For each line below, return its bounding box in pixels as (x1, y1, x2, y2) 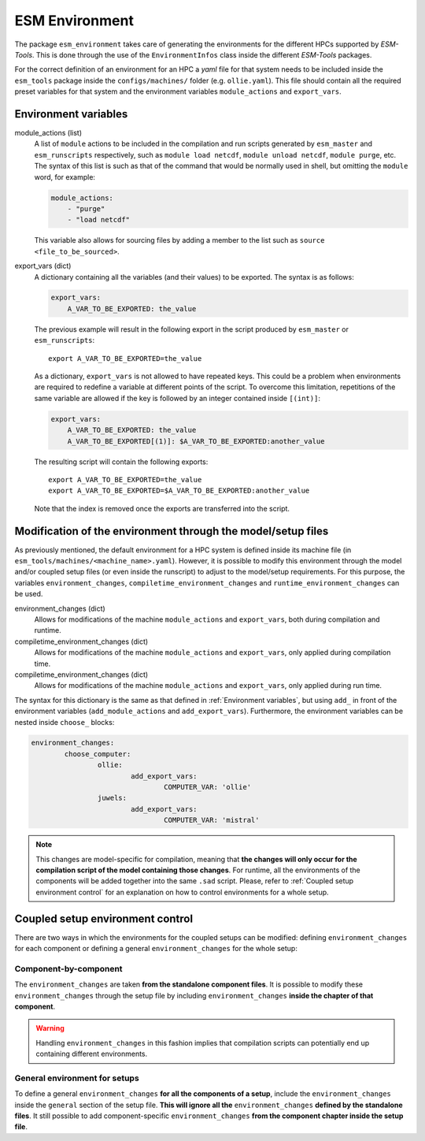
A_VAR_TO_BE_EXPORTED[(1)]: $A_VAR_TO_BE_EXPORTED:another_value (67, 437, 325, 445)
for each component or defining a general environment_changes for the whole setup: (14, 944, 298, 953)
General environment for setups (14, 1072, 139, 1083)
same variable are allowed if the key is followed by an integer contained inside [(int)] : (34, 393, 320, 403)
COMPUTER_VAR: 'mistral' (164, 816, 260, 825)
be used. (14, 589, 43, 599)
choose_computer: (64, 749, 131, 758)
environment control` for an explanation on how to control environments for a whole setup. (35, 887, 330, 897)
